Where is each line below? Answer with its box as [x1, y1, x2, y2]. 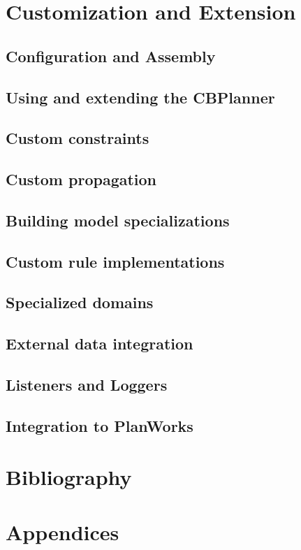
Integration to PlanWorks [6, 414, 193, 436]
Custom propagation [6, 168, 157, 190]
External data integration [6, 333, 193, 354]
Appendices [6, 517, 119, 546]
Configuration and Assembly [6, 45, 216, 66]
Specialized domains [6, 291, 154, 313]
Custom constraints [6, 127, 149, 149]
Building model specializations [6, 209, 230, 231]
